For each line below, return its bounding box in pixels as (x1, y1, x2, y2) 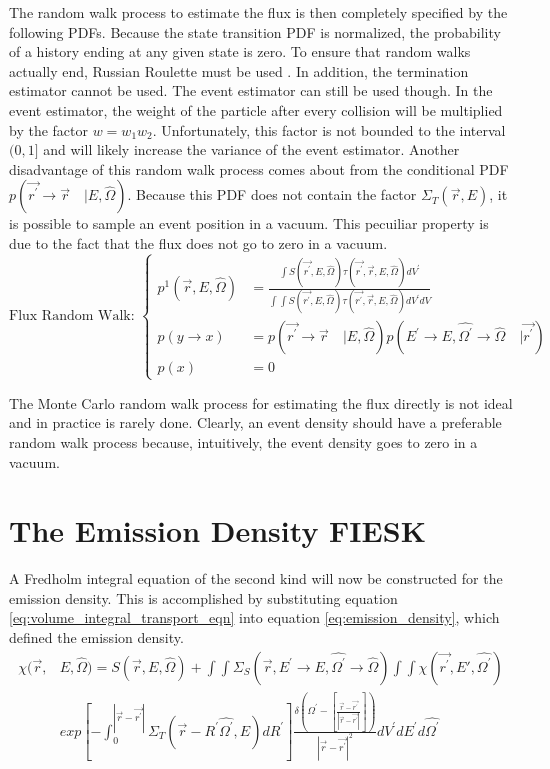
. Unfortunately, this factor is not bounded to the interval (152, 119, 506, 140)
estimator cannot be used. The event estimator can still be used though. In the (9, 80, 493, 101)
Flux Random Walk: (9, 309, 135, 324)
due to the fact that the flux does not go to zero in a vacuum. (9, 232, 388, 253)
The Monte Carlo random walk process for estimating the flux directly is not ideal (9, 392, 513, 413)
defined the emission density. (9, 627, 184, 648)
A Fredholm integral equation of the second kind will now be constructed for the (9, 568, 503, 589)
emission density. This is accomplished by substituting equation (9, 587, 398, 608)
